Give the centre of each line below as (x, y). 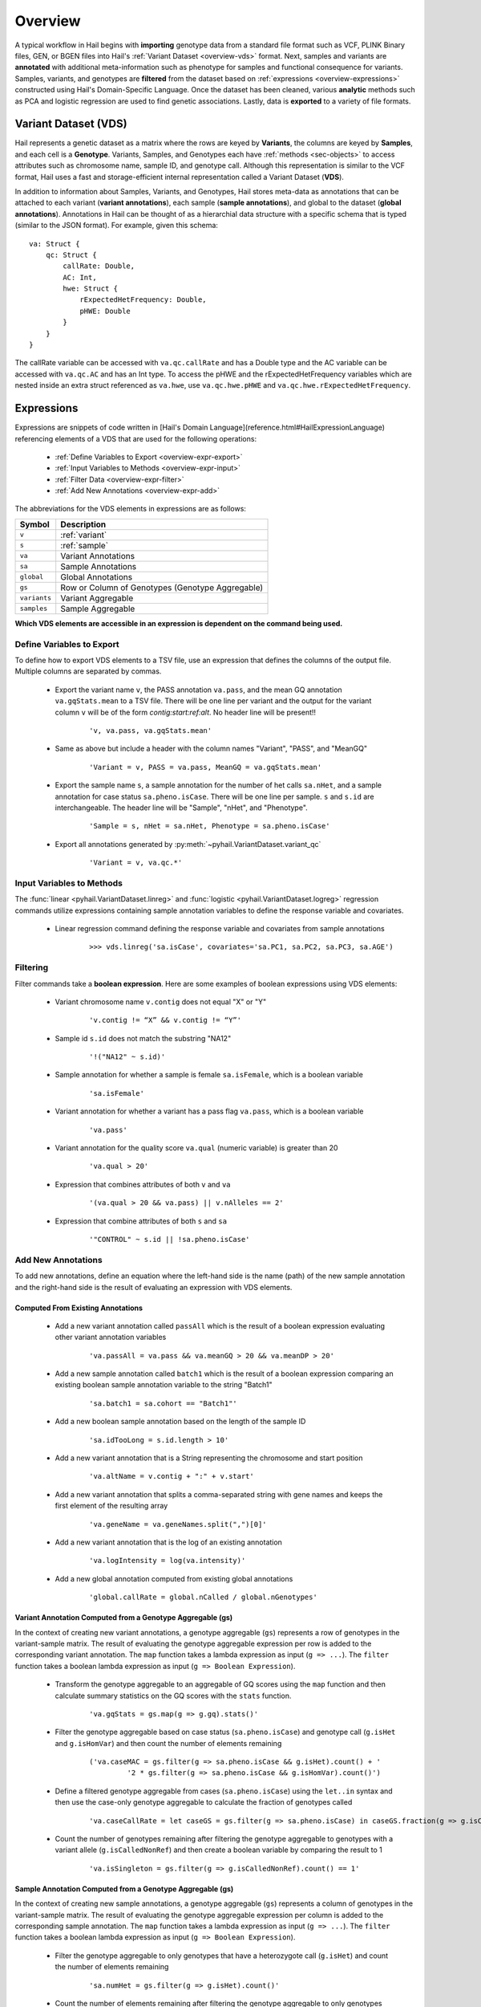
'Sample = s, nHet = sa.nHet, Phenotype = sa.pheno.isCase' (210, 826)
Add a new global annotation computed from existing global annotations (174, 1578)
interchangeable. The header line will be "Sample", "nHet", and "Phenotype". (181, 808)
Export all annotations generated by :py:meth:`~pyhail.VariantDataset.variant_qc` (188, 844)
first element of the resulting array (111, 1506)
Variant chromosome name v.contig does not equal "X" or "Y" (161, 1001)
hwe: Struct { (91, 289)
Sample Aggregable (98, 609)
